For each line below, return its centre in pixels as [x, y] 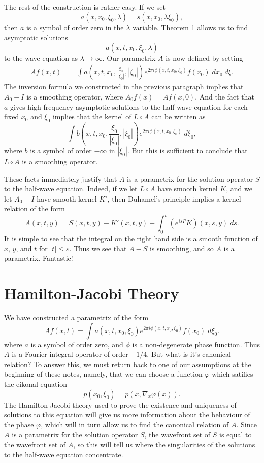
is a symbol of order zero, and [77, 344]
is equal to [236, 434]
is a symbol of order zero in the [75, 27]
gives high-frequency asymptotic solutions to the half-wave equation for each [129, 106]
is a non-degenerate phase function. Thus [196, 344]
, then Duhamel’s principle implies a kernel [174, 198]
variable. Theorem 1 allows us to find [190, 27]
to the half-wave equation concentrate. [64, 454]
